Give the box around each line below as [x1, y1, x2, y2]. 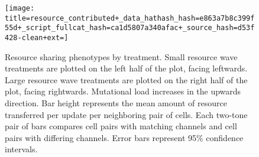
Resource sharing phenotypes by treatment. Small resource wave [5, 50, 238, 63]
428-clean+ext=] [5, 33, 69, 42]
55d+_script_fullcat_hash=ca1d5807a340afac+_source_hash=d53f [5, 24, 255, 32]
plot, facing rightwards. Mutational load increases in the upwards [5, 85, 241, 97]
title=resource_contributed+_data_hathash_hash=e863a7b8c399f [5, 14, 255, 22]
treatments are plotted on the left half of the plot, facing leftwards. [5, 62, 248, 74]
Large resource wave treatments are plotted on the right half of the [5, 73, 248, 86]
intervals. [5, 143, 38, 155]
